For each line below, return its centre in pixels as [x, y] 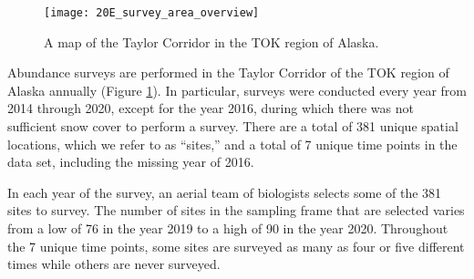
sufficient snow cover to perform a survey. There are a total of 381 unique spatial [233, 126]
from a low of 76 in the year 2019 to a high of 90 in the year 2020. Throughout [228, 228]
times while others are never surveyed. [114, 264]
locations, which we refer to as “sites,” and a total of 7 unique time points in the [232, 144]
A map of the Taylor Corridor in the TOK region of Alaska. [211, 41]
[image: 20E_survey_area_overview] [152, 13]
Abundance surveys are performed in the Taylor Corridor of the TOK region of [228, 72]
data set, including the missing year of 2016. [131, 162]
